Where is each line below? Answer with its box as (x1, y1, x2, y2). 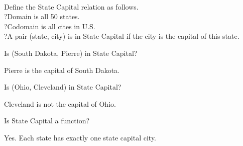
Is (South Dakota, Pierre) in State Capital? (4, 47, 138, 58)
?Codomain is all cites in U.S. (4, 21, 95, 31)
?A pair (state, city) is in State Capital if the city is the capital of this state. (4, 31, 239, 41)
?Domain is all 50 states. (4, 11, 80, 22)
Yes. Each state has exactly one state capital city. (4, 132, 157, 142)
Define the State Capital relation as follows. (4, 1, 139, 12)
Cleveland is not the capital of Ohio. (4, 98, 116, 109)
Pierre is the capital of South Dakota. (4, 64, 120, 75)
